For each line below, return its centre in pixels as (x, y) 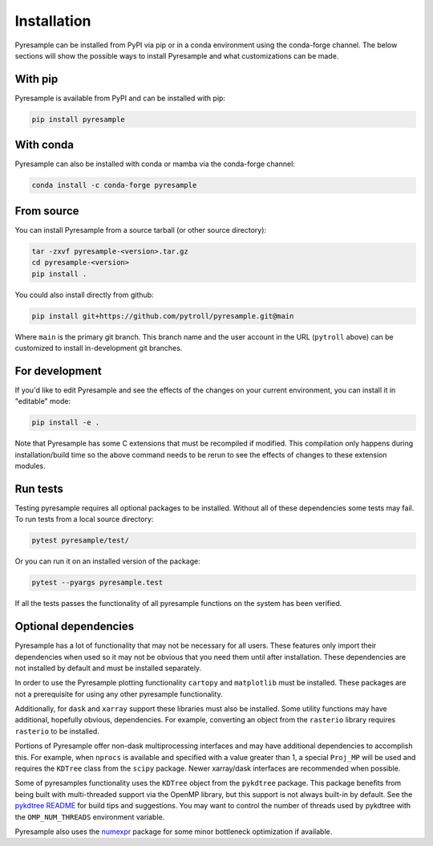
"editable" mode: (43, 401)
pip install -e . (66, 423)
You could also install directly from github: (84, 295)
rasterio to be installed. (57, 731)
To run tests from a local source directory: (84, 519)
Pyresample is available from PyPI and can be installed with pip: (120, 98)
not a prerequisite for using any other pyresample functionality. (119, 693)
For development (58, 370)
